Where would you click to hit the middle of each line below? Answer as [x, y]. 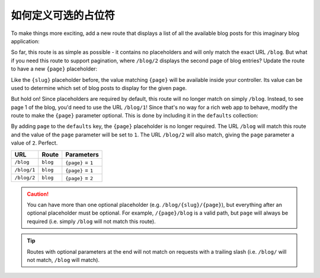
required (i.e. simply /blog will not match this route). [92, 221]
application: [25, 41]
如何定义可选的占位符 [63, 15]
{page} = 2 [79, 178]
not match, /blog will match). [63, 260]
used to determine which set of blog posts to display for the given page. [99, 88]
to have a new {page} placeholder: [54, 69]
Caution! [38, 194]
